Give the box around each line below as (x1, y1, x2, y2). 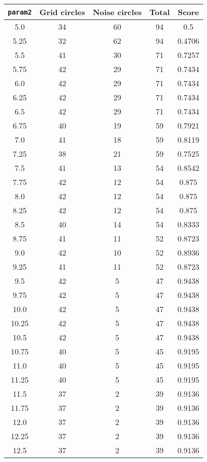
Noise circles (93, 6, 142, 18)
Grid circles (39, 6, 85, 18)
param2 (8, 8, 32, 16)
